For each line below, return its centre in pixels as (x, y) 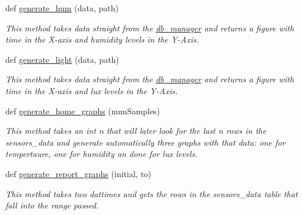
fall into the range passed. (52, 205)
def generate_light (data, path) (62, 59)
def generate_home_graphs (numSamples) (83, 110)
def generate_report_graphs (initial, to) (79, 173)
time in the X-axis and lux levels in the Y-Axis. (92, 90)
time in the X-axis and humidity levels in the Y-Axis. (102, 39)
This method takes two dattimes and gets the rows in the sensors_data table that (152, 193)
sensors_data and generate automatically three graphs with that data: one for (146, 142)
